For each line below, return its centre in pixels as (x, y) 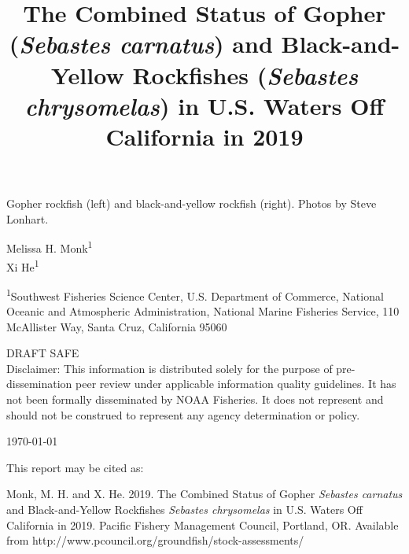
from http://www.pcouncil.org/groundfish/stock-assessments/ (155, 540)
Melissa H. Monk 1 (50, 247)
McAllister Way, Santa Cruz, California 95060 (117, 326)
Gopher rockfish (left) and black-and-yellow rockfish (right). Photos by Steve (192, 203)
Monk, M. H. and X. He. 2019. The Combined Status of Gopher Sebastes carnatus (204, 494)
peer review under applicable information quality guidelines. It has (236, 384)
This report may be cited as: (75, 467)
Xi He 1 (23, 265)
